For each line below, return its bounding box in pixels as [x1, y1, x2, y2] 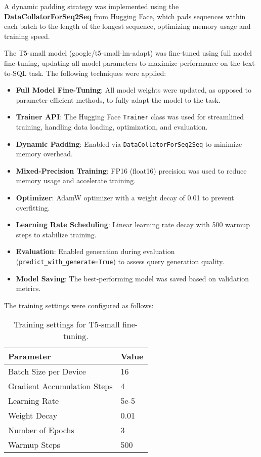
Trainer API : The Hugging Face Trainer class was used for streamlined [16, 111, 244, 122]
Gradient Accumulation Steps [8, 380, 113, 392]
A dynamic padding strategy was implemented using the [4, 1, 179, 11]
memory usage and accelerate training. [16, 175, 136, 186]
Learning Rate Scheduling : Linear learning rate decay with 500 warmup [16, 219, 250, 230]
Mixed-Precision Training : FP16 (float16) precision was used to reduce [16, 165, 247, 176]
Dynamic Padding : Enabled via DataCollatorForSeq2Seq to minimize [16, 138, 242, 149]
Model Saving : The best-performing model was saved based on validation [16, 273, 249, 283]
